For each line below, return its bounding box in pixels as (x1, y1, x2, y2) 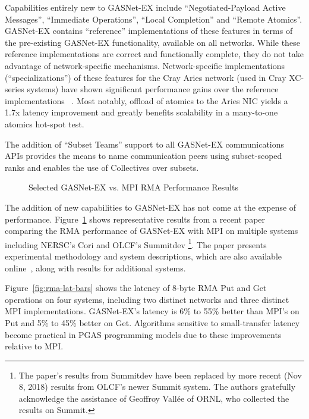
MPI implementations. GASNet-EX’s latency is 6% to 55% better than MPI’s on (5, 305, 299, 317)
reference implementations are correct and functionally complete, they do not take (5, 48, 304, 60)
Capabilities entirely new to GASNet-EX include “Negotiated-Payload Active (5, 1, 286, 13)
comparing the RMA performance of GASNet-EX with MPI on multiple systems (5, 224, 298, 237)
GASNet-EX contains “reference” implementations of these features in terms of (5, 24, 293, 37)
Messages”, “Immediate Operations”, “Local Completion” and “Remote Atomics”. (5, 12, 302, 25)
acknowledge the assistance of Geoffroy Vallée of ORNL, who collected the (18, 392, 289, 404)
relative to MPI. (5, 340, 64, 352)
